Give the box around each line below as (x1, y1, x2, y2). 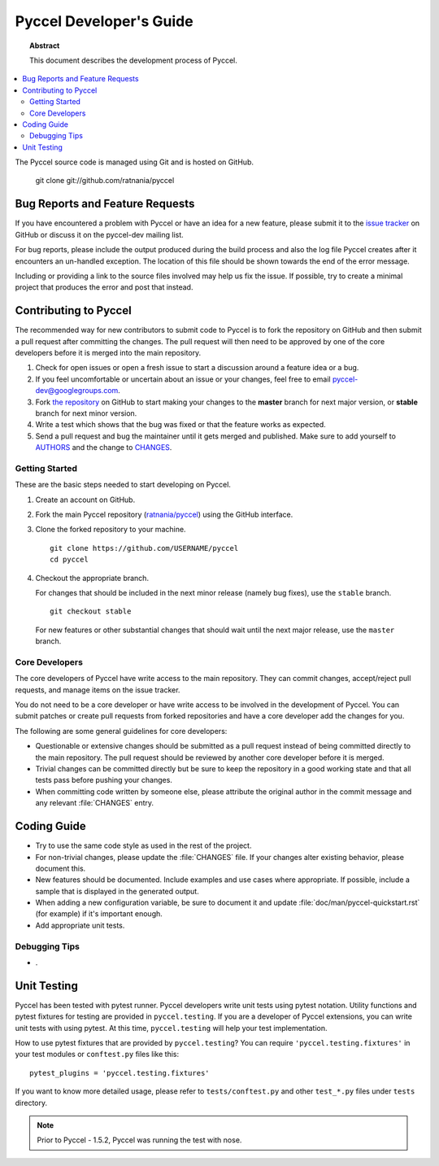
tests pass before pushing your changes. (35, 775, 172, 785)
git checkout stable (50, 607, 132, 616)
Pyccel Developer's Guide (15, 12, 194, 30)
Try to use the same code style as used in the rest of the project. (35, 841, 252, 850)
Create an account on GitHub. (35, 495, 136, 504)
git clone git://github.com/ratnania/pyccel (35, 176, 175, 186)
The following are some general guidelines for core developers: (15, 726, 228, 736)
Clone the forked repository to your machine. (35, 525, 186, 535)
